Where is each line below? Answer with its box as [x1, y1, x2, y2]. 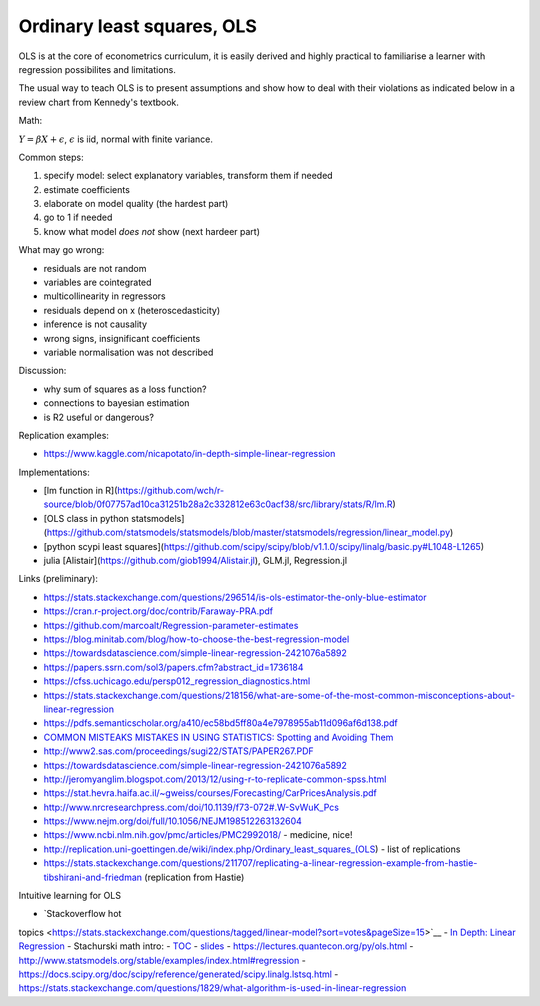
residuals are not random [43, 262, 147, 274]
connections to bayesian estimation [43, 397, 190, 409]
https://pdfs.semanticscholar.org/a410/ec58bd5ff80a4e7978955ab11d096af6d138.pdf [43, 717, 399, 729]
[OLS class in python [43, 512, 130, 524]
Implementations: [18, 466, 90, 478]
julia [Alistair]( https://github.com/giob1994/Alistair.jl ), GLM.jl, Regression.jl [43, 555, 348, 567]
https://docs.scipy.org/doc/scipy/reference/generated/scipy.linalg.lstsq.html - [18, 968, 339, 980]
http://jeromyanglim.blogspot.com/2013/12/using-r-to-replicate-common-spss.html [43, 773, 387, 785]
